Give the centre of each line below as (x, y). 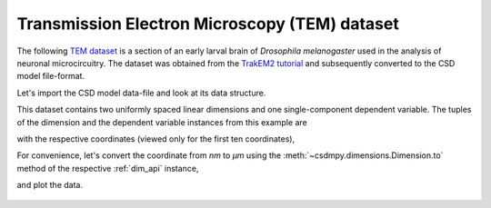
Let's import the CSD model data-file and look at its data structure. (141, 93)
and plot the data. (50, 185)
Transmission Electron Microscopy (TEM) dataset (208, 24)
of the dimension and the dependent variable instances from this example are (162, 122)
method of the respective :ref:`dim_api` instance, (108, 168)
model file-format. (51, 76)
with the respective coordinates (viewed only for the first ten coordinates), (156, 139)
